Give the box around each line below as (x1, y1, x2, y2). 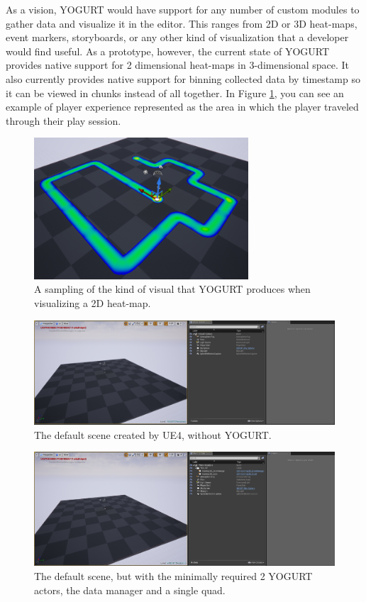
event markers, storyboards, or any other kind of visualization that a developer (6, 30, 349, 45)
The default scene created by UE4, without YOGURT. (34, 427, 272, 442)
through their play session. (6, 113, 121, 128)
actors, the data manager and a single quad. (34, 582, 226, 597)
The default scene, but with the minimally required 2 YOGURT (34, 568, 313, 583)
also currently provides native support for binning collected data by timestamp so (6, 71, 360, 86)
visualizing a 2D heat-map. (34, 295, 151, 310)
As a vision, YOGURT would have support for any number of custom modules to (6, 2, 360, 16)
